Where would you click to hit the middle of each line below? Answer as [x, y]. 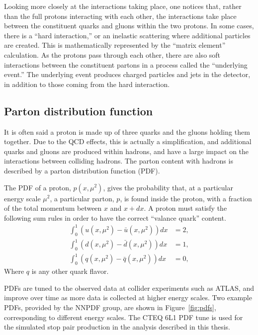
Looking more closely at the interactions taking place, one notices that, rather [123, 6]
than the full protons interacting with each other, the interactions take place [120, 16]
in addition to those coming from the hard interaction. [87, 84]
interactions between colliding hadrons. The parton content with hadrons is [119, 161]
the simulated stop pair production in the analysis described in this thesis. [117, 327]
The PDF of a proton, [38, 187]
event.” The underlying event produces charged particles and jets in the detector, [127, 74]
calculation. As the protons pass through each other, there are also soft [112, 54]
